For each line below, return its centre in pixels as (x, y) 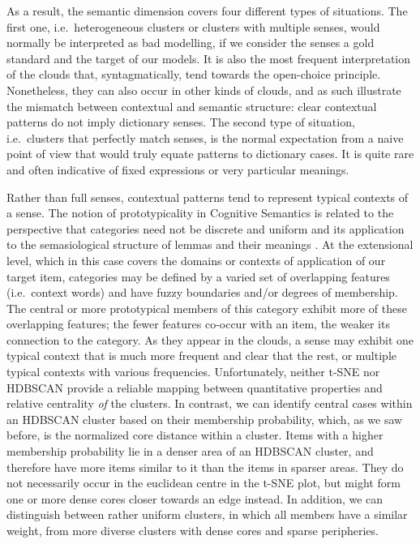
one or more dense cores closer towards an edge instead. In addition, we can (195, 498)
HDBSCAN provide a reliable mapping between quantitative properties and (195, 387)
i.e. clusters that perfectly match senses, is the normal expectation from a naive (205, 137)
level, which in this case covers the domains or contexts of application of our (196, 260)
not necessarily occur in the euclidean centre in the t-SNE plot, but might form (204, 483)
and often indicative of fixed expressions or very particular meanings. (178, 169)
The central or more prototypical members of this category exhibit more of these (207, 308)
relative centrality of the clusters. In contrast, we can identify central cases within (210, 403)
